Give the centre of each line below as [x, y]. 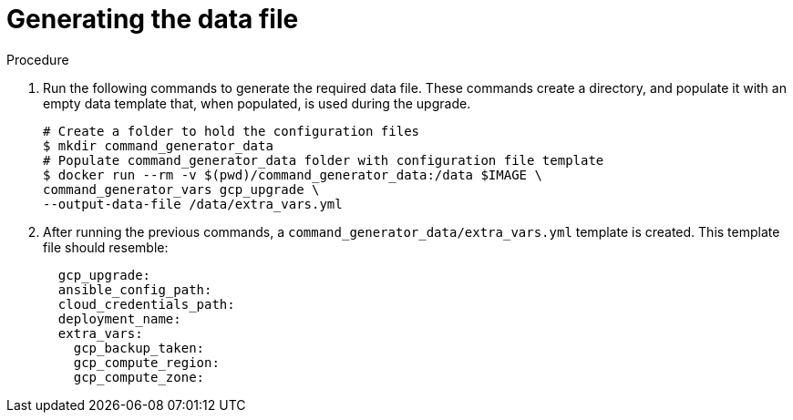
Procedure [38, 59]
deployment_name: [119, 318]
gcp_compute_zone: [139, 377]
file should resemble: [106, 247]
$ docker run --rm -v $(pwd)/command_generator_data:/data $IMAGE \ [293, 174]
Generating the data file [153, 19]
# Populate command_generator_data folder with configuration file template [324, 160]
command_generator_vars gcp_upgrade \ [181, 189]
